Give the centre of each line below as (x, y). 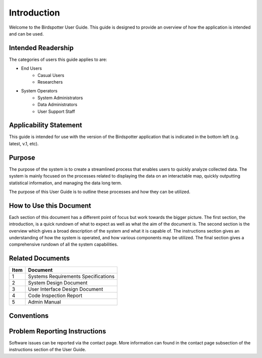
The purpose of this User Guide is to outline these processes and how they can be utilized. (100, 192)
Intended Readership (41, 48)
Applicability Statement (46, 125)
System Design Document (58, 283)
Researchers (50, 82)
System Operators (39, 91)
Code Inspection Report (55, 296)
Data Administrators (57, 105)
